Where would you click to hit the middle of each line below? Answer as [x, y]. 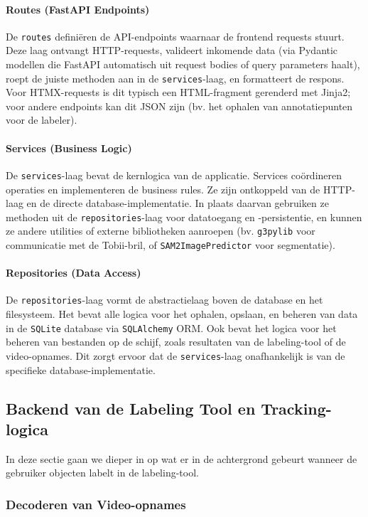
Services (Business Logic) [69, 148]
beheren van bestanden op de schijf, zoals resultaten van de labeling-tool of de [176, 342]
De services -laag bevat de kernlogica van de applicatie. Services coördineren [174, 175]
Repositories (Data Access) [74, 273]
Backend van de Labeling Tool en [131, 408]
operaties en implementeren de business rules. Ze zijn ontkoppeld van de [163, 189]
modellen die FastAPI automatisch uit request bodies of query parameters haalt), [183, 64]
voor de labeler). [42, 120]
